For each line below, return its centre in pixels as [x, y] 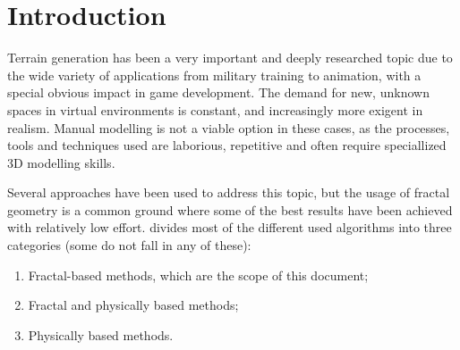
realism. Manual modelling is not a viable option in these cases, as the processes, [229, 127]
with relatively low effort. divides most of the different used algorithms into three [230, 227]
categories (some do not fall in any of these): [129, 245]
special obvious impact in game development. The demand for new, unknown [218, 92]
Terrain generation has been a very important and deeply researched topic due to [230, 58]
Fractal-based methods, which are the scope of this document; [198, 275]
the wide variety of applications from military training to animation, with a [214, 75]
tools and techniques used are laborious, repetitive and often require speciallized [227, 145]
